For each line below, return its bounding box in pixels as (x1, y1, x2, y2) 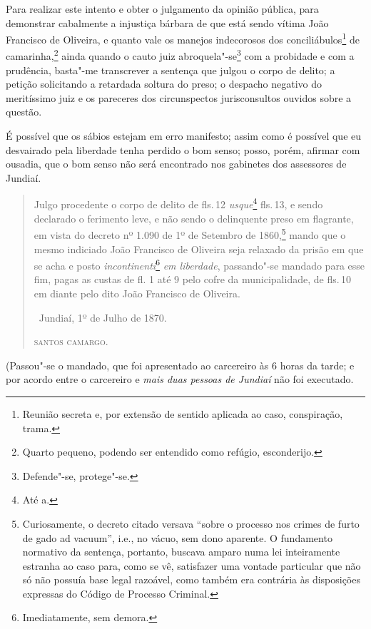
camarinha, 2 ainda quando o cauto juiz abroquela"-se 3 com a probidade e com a (6, 46, 355, 63)
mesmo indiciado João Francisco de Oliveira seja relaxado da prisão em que (34, 241, 364, 256)
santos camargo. (34, 334, 108, 349)
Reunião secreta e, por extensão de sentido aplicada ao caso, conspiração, (22, 406, 343, 421)
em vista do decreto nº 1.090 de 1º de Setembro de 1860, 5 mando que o (34, 225, 346, 242)
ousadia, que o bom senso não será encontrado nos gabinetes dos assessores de (6, 156, 347, 171)
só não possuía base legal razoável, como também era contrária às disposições (22, 572, 360, 587)
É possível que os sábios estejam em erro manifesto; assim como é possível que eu (6, 128, 362, 143)
